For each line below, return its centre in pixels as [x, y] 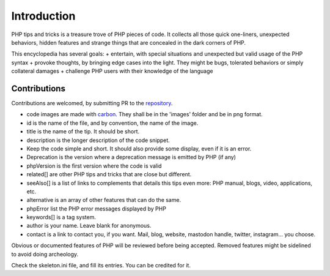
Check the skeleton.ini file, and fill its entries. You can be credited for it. [101, 266]
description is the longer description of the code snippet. [98, 140]
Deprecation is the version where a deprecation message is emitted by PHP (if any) [131, 157]
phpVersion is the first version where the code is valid [94, 166]
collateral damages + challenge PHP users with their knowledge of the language [112, 71]
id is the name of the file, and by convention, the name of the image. [112, 123]
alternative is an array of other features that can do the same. [104, 200]
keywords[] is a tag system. [61, 217]
